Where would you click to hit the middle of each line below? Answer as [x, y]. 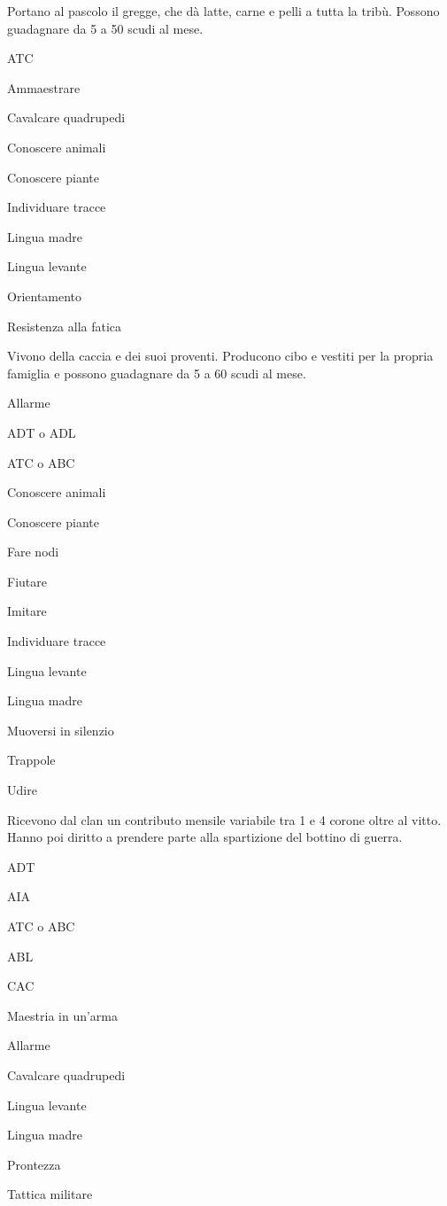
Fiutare [27, 581]
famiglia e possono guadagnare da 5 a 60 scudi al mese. [157, 373]
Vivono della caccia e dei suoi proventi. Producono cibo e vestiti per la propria [220, 356]
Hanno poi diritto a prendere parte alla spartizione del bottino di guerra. [205, 837]
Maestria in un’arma [63, 1015]
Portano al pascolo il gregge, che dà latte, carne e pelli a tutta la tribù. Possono [223, 11]
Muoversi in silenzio [61, 730]
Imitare [27, 611]
